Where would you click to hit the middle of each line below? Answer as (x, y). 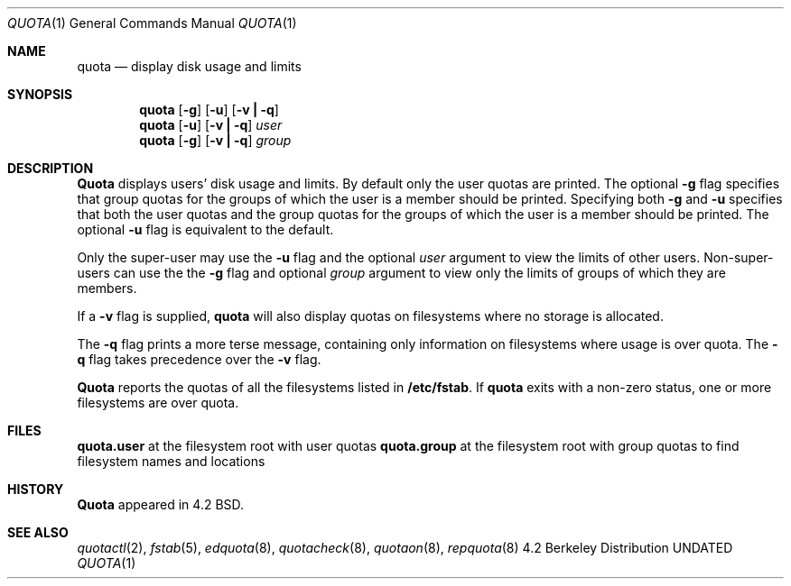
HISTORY (36, 489)
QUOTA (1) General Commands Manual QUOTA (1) (152, 23)
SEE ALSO (38, 532)
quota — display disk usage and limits (189, 66)
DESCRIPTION (51, 168)
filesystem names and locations (171, 461)
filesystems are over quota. (158, 403)
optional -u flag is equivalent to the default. (205, 229)
